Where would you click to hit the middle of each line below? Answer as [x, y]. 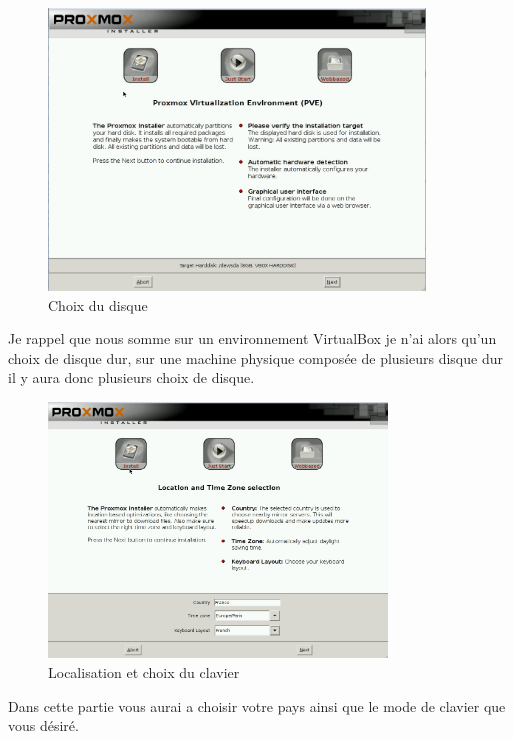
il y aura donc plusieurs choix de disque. [131, 377]
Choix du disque [98, 304]
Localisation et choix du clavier [144, 672]
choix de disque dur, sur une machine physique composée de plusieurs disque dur [255, 357]
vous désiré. [43, 725]
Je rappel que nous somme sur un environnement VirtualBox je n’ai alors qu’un [252, 338]
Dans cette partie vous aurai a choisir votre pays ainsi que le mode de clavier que [257, 705]
